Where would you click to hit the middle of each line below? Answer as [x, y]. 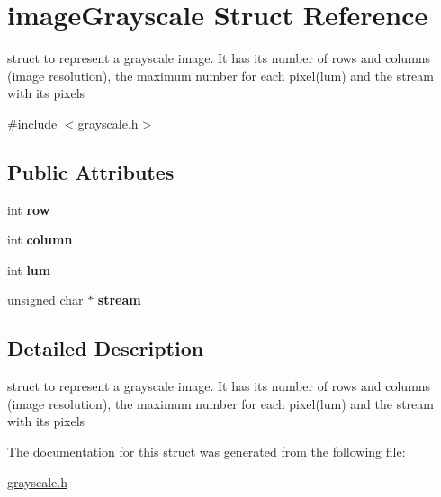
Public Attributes [91, 171]
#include [32, 123]
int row [29, 209]
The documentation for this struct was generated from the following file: [207, 452]
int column [40, 240]
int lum [29, 269]
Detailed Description [106, 348]
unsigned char [45, 300]
